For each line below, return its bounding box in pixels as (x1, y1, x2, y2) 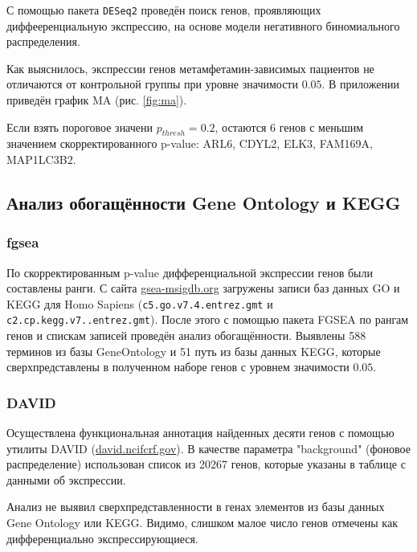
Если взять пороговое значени (6, 118, 153, 135)
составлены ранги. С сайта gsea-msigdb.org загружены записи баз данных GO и (6, 280, 400, 296)
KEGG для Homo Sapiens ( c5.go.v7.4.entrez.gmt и (6, 295, 273, 312)
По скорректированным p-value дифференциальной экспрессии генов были (6, 264, 373, 280)
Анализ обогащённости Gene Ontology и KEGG (6, 190, 401, 215)
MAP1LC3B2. (6, 151, 76, 168)
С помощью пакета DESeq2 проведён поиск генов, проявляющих (6, 2, 321, 18)
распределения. (6, 33, 80, 50)
